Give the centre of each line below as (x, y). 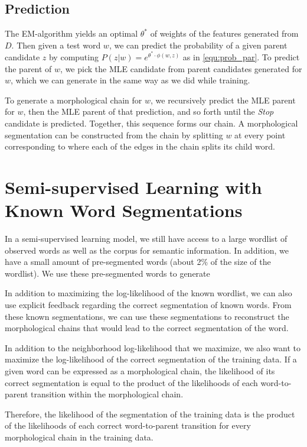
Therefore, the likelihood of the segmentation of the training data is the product (150, 414)
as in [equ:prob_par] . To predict (241, 57)
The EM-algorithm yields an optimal (71, 33)
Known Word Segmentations (124, 210)
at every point (260, 135)
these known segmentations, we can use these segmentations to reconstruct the (147, 316)
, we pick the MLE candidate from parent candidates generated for (181, 68)
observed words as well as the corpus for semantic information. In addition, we (147, 250)
